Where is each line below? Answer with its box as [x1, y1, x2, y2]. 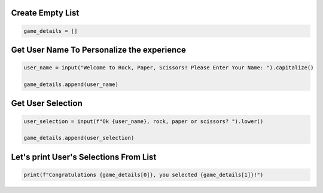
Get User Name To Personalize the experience [11, 45, 187, 55]
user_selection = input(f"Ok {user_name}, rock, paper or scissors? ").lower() [23, 118, 264, 125]
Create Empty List [11, 8, 80, 18]
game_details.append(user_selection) [23, 134, 135, 142]
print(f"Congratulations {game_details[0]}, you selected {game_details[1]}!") [23, 171, 264, 178]
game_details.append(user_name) [23, 81, 119, 88]
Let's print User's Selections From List [11, 152, 157, 162]
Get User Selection [11, 99, 83, 109]
